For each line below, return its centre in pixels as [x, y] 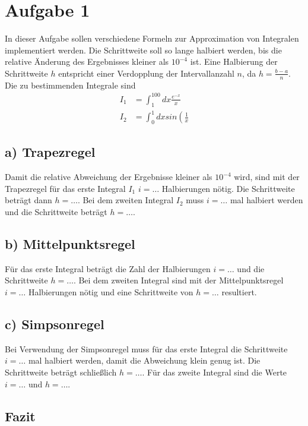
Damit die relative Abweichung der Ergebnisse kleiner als [109, 177]
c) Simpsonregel [55, 324]
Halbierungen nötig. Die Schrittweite [228, 188]
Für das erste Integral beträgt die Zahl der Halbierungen [108, 268]
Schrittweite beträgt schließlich [61, 372]
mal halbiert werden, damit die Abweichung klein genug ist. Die [144, 360]
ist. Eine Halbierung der [234, 61]
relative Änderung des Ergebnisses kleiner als [87, 61]
